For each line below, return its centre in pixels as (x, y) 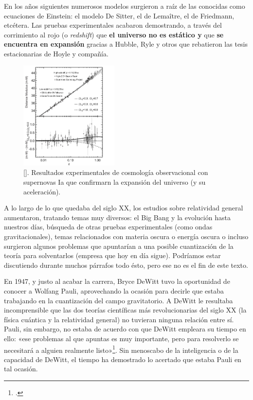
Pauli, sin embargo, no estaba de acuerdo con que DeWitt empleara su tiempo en (125, 329)
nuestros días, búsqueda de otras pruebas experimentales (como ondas (108, 227)
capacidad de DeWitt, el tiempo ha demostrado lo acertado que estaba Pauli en (123, 359)
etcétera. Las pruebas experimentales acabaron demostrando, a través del (113, 25)
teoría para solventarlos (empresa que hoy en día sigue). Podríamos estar (112, 255)
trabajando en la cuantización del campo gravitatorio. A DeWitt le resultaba (118, 300)
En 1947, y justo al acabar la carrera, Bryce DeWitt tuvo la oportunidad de (117, 281)
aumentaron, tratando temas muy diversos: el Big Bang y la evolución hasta (117, 217)
